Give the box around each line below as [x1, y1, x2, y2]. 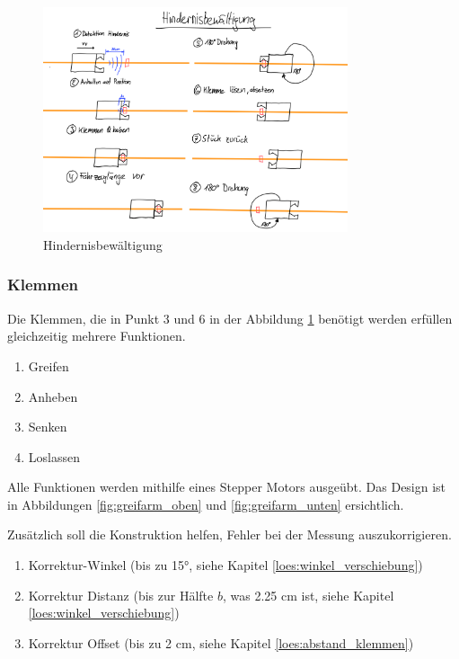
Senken [28, 417, 67, 436]
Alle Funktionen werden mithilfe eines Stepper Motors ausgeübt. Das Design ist [7, 477, 446, 496]
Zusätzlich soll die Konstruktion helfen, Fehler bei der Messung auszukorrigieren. [7, 525, 452, 544]
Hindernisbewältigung [43, 235, 163, 254]
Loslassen [28, 447, 80, 466]
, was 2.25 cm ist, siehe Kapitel [222, 585, 394, 604]
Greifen [28, 356, 69, 375]
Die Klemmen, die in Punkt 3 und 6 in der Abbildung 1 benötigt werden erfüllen [7, 308, 453, 327]
